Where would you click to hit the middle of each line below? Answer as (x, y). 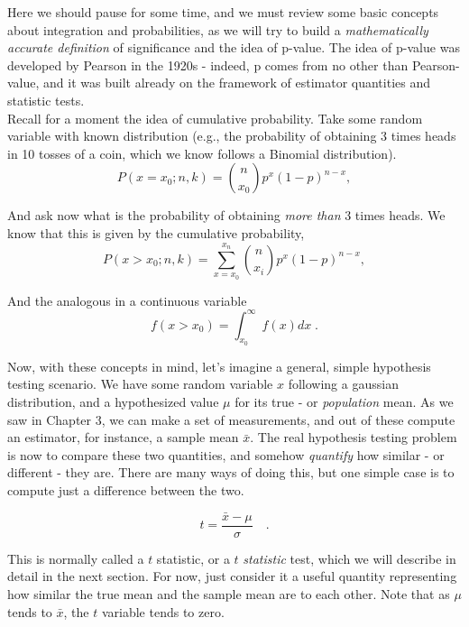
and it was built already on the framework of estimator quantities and (237, 83)
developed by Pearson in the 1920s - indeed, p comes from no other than (208, 65)
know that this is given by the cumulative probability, (156, 232)
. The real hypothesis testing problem (354, 437)
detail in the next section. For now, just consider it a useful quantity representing (232, 576)
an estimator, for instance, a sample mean (123, 437)
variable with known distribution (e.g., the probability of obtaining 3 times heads (232, 136)
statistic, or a (193, 558)
